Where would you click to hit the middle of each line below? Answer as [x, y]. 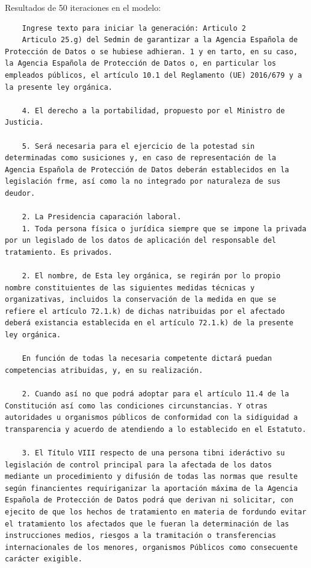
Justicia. [24, 123]
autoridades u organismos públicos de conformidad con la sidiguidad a [151, 418]
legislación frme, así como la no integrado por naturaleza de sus [143, 182]
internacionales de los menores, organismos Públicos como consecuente [151, 547]
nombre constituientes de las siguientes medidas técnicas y [130, 288]
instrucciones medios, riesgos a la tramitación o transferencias [141, 536]
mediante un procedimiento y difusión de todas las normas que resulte [151, 477]
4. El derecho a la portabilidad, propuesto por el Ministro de [153, 111]
